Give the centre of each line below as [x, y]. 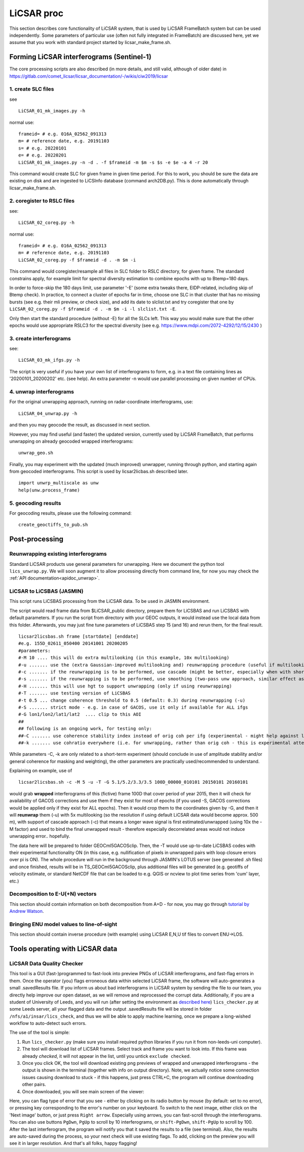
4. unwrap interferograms [42, 392]
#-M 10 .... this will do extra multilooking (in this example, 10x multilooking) [124, 658]
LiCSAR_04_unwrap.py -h [48, 413]
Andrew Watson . [27, 911]
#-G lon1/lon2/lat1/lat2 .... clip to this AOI [80, 715]
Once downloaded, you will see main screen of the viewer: [83, 1091]
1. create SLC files [32, 89]
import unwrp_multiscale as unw [59, 483]
